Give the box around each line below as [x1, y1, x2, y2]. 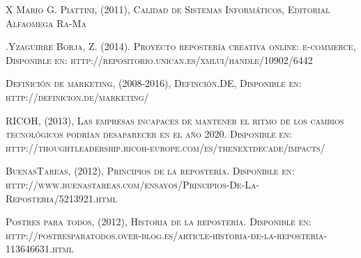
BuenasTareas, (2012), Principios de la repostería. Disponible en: [6, 163, 295, 178]
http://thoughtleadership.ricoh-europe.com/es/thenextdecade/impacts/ [6, 140, 325, 154]
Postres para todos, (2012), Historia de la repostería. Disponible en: [6, 214, 312, 229]
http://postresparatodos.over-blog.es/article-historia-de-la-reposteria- [6, 227, 327, 242]
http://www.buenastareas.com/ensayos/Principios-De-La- [6, 177, 260, 191]
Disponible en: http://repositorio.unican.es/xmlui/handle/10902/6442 [6, 52, 313, 67]
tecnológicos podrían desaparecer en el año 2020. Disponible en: [6, 127, 292, 141]
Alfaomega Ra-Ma [6, 15, 86, 30]
